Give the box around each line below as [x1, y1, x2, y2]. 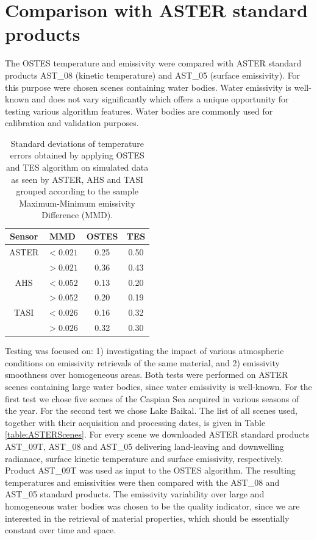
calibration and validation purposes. [5, 116, 139, 129]
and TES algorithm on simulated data [6, 161, 149, 174]
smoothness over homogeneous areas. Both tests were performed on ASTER [5, 368, 288, 381]
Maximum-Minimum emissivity [19, 196, 136, 209]
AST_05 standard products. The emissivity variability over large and [5, 488, 265, 500]
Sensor [9, 230, 38, 243]
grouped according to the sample [16, 185, 138, 197]
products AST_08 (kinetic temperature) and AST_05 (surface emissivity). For [5, 68, 301, 81]
